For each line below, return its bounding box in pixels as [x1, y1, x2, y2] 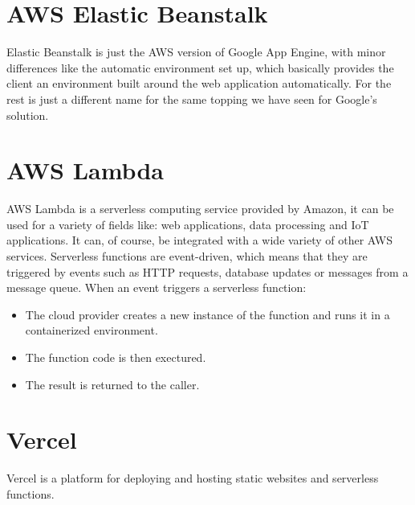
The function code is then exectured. [25, 348, 206, 365]
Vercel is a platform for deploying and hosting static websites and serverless [6, 470, 379, 487]
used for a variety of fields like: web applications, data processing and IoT [6, 216, 369, 232]
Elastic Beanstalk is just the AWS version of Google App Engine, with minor [6, 43, 386, 60]
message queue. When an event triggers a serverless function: [6, 279, 307, 296]
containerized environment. [25, 322, 158, 339]
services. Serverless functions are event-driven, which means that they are [6, 248, 368, 264]
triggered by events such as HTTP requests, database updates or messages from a [6, 263, 409, 280]
